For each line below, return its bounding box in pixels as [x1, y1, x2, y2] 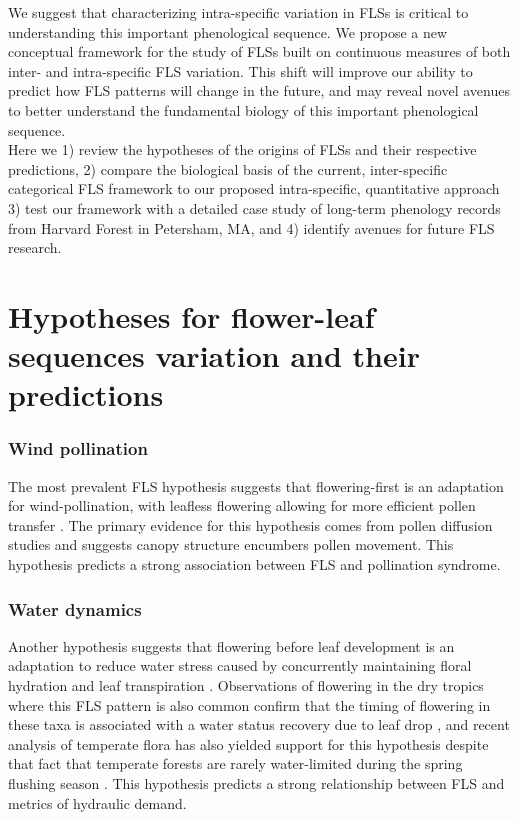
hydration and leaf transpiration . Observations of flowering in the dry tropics [8, 675, 484, 696]
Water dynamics [8, 596, 142, 621]
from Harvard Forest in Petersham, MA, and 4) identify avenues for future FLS [8, 217, 495, 238]
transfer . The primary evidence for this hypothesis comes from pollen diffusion [8, 514, 493, 535]
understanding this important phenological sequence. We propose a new [8, 21, 448, 42]
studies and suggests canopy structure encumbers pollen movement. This [8, 534, 454, 555]
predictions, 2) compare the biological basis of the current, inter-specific [8, 158, 448, 179]
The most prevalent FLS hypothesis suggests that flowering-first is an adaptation [8, 475, 504, 496]
